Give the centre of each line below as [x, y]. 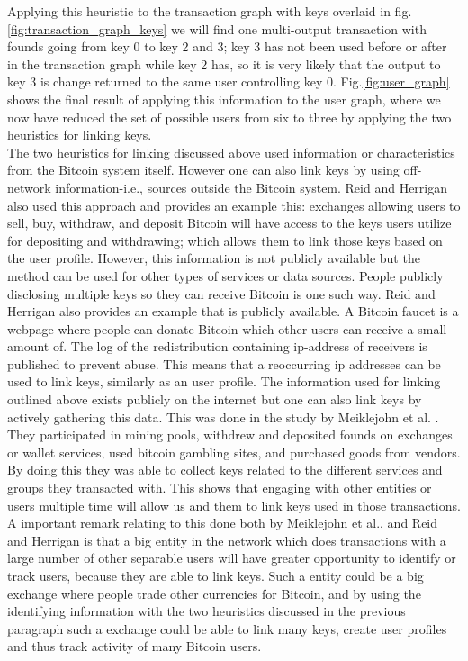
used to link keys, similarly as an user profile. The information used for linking [224, 381]
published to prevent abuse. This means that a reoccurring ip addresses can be [224, 363]
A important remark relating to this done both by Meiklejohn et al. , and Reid [223, 523]
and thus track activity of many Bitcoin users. [135, 646]
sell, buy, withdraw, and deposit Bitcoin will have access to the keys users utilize [229, 223]
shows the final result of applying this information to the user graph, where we [224, 99]
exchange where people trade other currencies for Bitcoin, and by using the [214, 593]
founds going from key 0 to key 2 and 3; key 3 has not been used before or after [227, 46]
